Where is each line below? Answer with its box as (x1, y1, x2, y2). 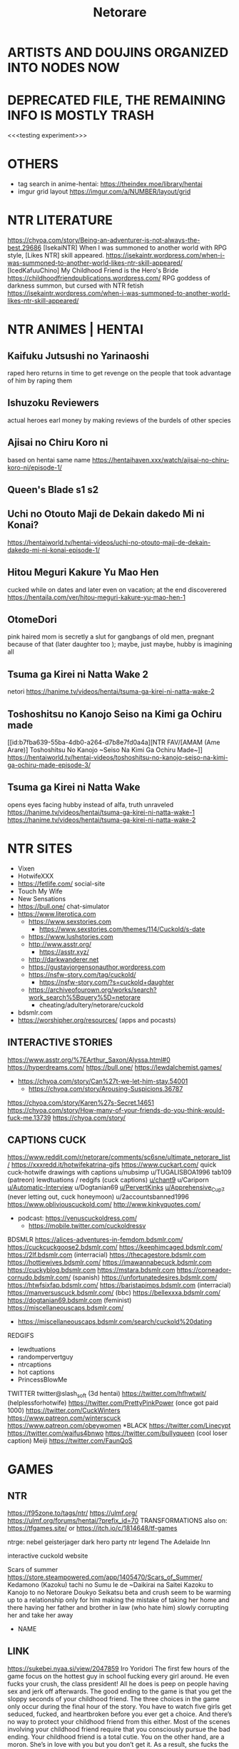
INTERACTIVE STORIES (7, 1036, 113, 1049)
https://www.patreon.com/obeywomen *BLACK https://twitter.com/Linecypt (7, 1421, 231, 1430)
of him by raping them (7, 376, 73, 385)
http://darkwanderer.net (28, 955, 99, 963)
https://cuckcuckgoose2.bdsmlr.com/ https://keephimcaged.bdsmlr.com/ (7, 1243, 223, 1252)
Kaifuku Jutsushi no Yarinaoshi (7, 350, 150, 362)
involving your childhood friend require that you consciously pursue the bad (7, 1725, 230, 1733)
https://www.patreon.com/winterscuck (7, 1414, 121, 1422)
